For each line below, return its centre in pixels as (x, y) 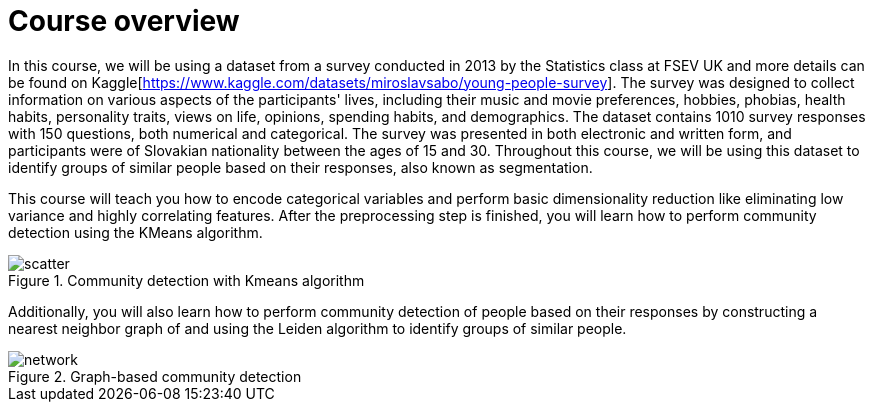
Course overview (124, 21)
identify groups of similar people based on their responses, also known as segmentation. (300, 167)
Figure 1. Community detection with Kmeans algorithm (186, 280)
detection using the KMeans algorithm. (135, 232)
